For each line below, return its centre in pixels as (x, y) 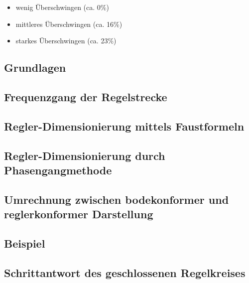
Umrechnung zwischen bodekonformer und (117, 199)
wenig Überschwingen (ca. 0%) (62, 7)
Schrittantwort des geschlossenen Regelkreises (125, 272)
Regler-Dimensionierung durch (85, 155)
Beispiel (25, 243)
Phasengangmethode (58, 170)
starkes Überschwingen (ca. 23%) (66, 41)
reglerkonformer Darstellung (79, 214)
